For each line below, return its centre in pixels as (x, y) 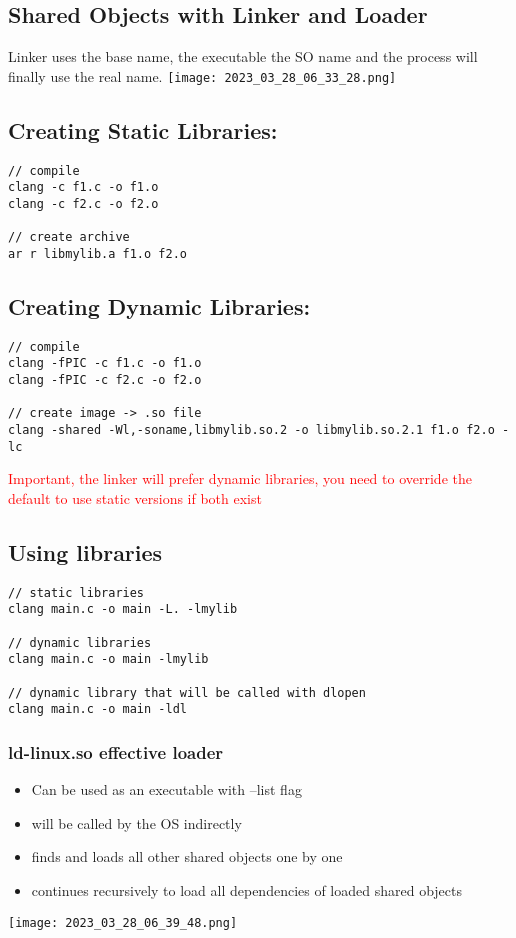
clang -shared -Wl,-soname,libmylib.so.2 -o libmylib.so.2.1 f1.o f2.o (251, 430)
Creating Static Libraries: (143, 129)
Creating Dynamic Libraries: (159, 305)
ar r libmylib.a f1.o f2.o (97, 253)
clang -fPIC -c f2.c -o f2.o (105, 380)
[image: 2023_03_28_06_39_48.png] (123, 922)
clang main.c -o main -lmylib (108, 659)
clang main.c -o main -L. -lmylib (123, 609)
